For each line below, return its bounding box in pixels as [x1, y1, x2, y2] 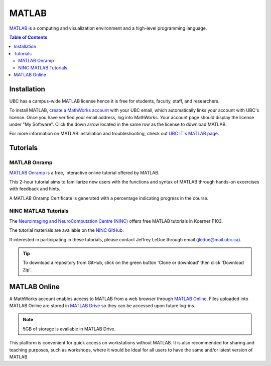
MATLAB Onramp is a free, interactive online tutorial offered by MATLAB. [9, 169, 160, 175]
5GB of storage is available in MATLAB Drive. [23, 326, 116, 332]
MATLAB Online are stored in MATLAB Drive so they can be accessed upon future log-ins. [9, 303, 196, 309]
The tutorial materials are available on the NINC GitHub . [9, 227, 124, 233]
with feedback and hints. [9, 186, 60, 192]
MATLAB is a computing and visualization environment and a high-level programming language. [9, 25, 207, 31]
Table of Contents [9, 34, 48, 40]
